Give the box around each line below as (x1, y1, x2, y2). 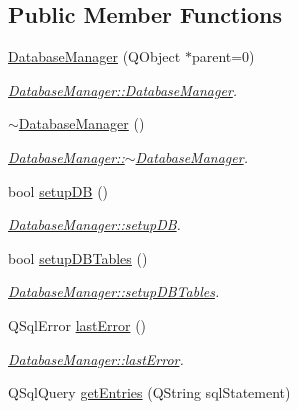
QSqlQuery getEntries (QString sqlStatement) (8, 382, 291, 403)
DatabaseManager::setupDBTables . (8, 281, 220, 302)
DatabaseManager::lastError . (8, 348, 184, 369)
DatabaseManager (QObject (8, 46, 181, 67)
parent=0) (191, 46, 255, 67)
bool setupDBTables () (8, 247, 148, 268)
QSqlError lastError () (8, 314, 147, 335)
